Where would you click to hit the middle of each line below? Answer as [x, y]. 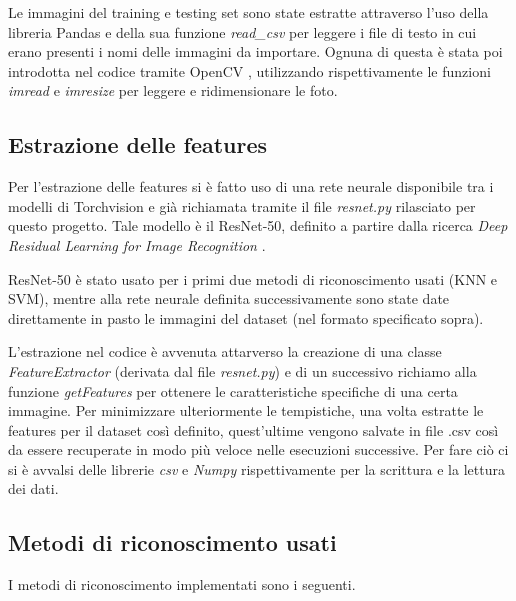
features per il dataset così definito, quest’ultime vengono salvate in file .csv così [253, 429]
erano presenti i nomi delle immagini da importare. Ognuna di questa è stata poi [255, 51]
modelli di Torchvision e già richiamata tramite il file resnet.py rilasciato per [242, 205]
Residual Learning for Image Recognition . [137, 244]
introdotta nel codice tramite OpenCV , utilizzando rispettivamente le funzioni [249, 70]
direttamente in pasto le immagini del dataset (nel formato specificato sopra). [246, 317]
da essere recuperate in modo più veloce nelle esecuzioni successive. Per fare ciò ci [258, 449]
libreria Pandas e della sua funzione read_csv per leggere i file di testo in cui [242, 31]
